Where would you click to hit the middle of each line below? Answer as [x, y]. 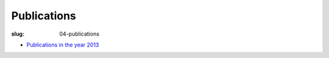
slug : [18, 34]
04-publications [80, 34]
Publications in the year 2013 [63, 45]
